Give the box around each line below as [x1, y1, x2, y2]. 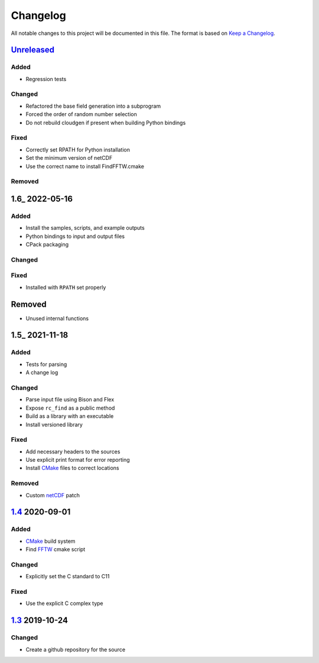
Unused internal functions [25, 314, 89, 322]
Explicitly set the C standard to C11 [25, 573, 110, 580]
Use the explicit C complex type [25, 600, 103, 607]
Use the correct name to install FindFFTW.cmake [25, 163, 145, 170]
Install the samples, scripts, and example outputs [25, 224, 145, 231]
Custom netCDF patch [25, 491, 80, 498]
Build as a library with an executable [25, 413, 114, 420]
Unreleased [11, 45, 55, 55]
